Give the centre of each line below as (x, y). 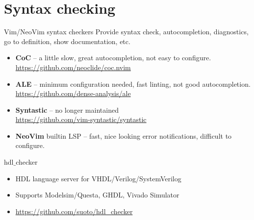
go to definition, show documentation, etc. (67, 41)
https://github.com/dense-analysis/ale (73, 93)
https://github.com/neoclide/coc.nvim (73, 67)
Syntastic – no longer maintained (67, 110)
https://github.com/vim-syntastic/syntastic (81, 119)
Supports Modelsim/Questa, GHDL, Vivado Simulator (97, 195)
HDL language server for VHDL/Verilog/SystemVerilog (98, 178)
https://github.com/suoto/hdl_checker (74, 211)
